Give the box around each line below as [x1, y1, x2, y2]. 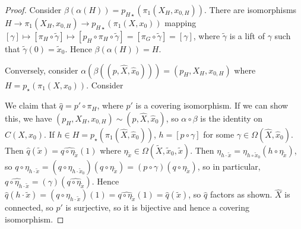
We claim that [5, 99, 57, 112]
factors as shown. [210, 188, 273, 201]
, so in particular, [197, 160, 261, 172]
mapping [164, 17, 197, 28]
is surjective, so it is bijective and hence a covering [65, 201, 249, 214]
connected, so [5, 201, 53, 214]
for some [203, 128, 235, 140]
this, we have [5, 112, 52, 124]
